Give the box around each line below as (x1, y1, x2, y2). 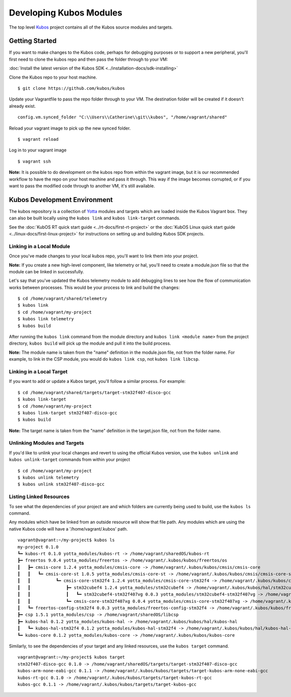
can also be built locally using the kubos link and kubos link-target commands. (9, 215, 180, 221)
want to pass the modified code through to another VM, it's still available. (9, 183, 155, 189)
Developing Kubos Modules (9, 7, 123, 18)
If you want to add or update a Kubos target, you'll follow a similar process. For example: (9, 379, 186, 384)
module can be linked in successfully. (9, 268, 84, 274)
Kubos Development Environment (9, 196, 113, 204)
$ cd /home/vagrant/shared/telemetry (17, 296, 108, 301)
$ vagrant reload (17, 136, 59, 142)
